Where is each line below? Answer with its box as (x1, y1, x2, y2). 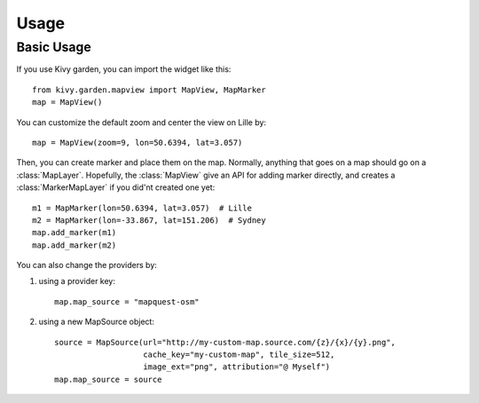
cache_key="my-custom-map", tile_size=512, (143, 350, 335, 360)
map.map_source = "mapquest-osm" (54, 296, 200, 306)
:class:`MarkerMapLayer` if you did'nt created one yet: (16, 182, 216, 193)
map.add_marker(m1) (32, 227, 117, 238)
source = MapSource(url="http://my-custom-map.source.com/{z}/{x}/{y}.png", (54, 337, 397, 347)
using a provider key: (38, 276, 115, 287)
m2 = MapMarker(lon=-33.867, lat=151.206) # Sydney (32, 215, 266, 225)
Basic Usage (16, 39, 92, 55)
